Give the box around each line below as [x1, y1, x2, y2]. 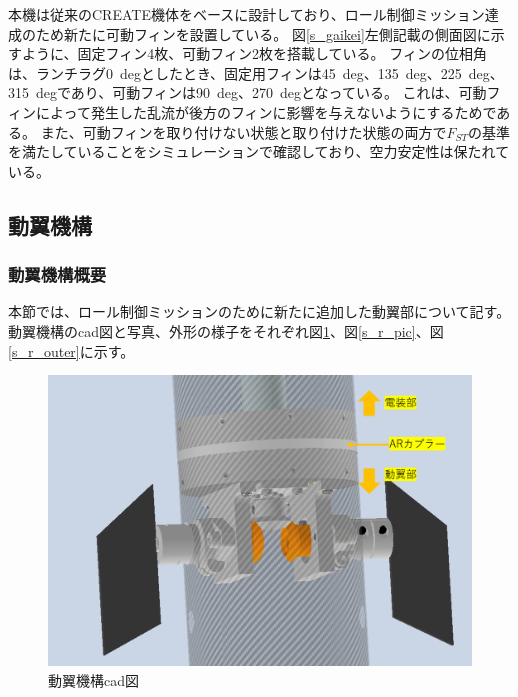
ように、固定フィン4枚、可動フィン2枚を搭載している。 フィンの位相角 [21, 43, 487, 64]
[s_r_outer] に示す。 [8, 340, 135, 361]
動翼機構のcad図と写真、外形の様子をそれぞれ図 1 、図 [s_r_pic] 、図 [8, 320, 444, 341]
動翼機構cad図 [48, 669, 139, 690]
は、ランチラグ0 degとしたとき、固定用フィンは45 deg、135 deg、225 [8, 62, 462, 83]
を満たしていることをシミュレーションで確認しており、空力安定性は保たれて [8, 141, 510, 162]
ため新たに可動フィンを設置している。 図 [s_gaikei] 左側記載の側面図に [35, 23, 491, 44]
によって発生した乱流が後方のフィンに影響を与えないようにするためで [35, 101, 497, 122]
